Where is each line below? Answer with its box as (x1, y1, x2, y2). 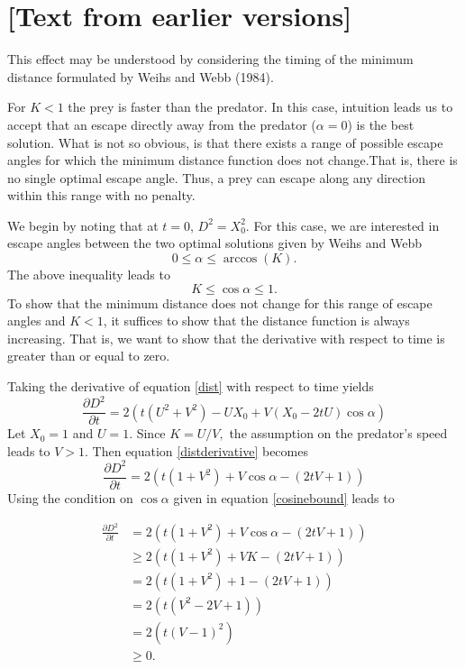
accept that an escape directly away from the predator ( (7, 115, 316, 133)
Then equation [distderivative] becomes (92, 441, 308, 460)
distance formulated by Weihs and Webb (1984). (7, 67, 274, 86)
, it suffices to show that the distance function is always (103, 311, 410, 330)
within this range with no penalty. (7, 186, 196, 205)
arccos (223, 252, 258, 266)
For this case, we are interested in (253, 215, 440, 234)
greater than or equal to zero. (7, 346, 170, 365)
